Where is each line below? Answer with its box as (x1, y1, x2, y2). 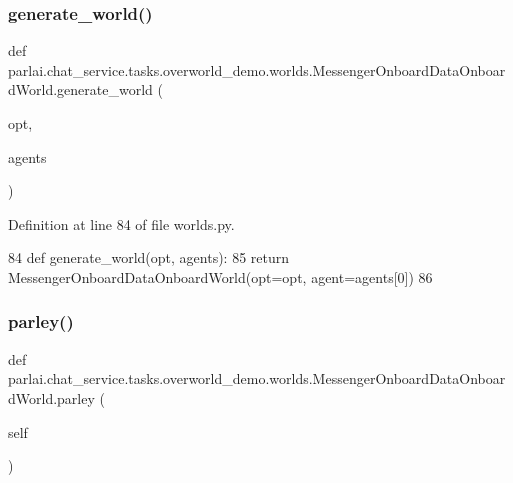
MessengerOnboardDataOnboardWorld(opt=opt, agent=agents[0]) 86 (8, 266, 433, 287)
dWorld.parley (8, 387, 95, 408)
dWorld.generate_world (8, 79, 153, 100)
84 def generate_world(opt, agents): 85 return (8, 247, 290, 268)
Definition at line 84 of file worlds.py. (8, 213, 235, 234)
